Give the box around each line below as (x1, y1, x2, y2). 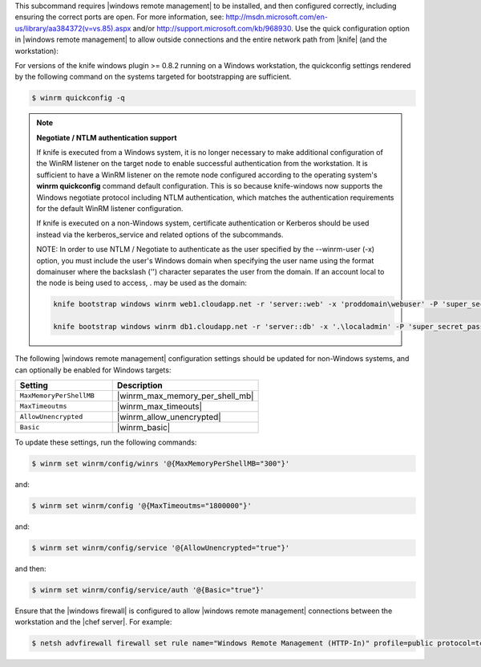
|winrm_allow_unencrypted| (116, 411, 221, 422)
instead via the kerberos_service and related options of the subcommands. (36, 230, 284, 239)
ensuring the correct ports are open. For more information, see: (14, 12, 224, 22)
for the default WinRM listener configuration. (36, 204, 184, 214)
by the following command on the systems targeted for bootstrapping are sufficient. (14, 72, 292, 82)
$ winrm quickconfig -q (31, 93, 126, 103)
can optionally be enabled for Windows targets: (14, 365, 172, 375)
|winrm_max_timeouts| (116, 401, 203, 412)
